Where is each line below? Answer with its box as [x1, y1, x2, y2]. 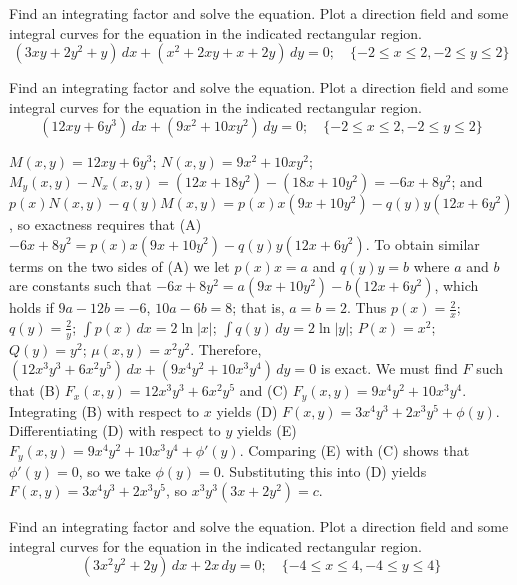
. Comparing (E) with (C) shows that [239, 440, 470, 461]
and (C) [239, 380, 289, 401]
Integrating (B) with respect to [9, 400, 200, 421]
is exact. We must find [320, 358, 458, 379]
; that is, [232, 297, 285, 318]
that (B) [9, 380, 61, 401]
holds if [9, 297, 54, 318]
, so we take [78, 460, 151, 481]
